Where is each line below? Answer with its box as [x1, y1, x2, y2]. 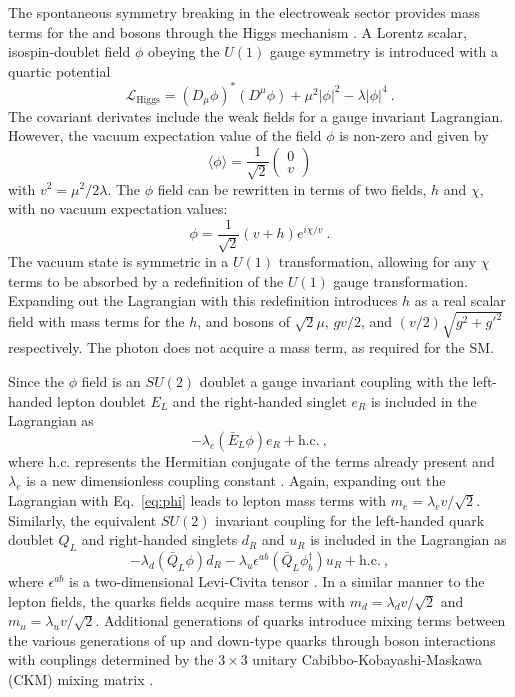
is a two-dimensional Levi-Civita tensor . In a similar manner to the [69, 571, 485, 592]
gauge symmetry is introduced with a [269, 41, 499, 62]
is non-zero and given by [339, 125, 489, 146]
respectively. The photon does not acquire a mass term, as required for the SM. [8, 337, 494, 358]
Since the [8, 371, 64, 392]
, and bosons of [197, 311, 290, 332]
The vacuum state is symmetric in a [8, 251, 229, 272]
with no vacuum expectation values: [8, 198, 228, 219]
